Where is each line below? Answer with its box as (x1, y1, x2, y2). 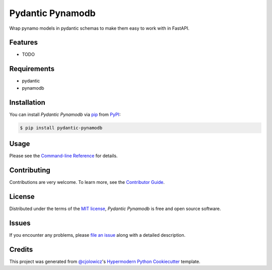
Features (9, 38, 38, 47)
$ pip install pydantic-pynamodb (20, 125, 103, 130)
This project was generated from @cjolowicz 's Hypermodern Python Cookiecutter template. (9, 258, 201, 264)
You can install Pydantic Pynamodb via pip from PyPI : (9, 111, 121, 117)
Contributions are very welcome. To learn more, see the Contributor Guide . (9, 179, 165, 185)
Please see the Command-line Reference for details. (9, 153, 118, 159)
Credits (9, 245, 33, 254)
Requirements (9, 64, 55, 73)
